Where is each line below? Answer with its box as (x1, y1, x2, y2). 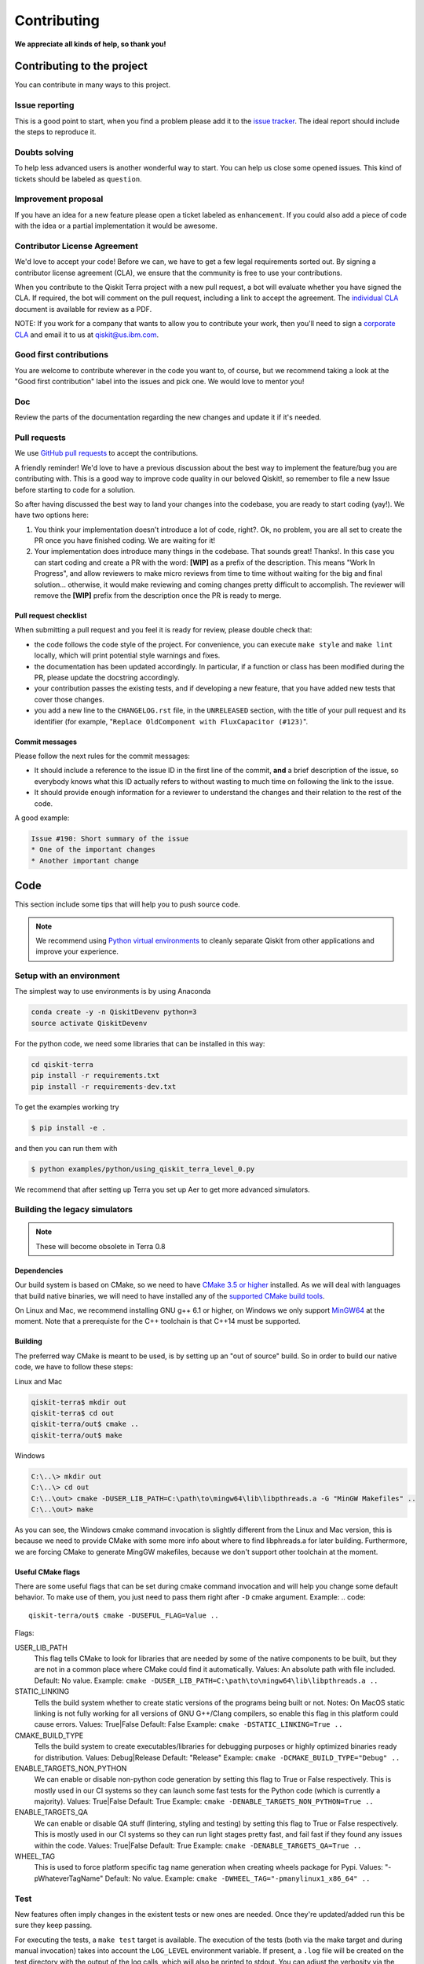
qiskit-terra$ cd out (31, 1409, 115, 1417)
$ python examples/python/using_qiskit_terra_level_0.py (31, 1164, 255, 1174)
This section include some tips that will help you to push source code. (14, 900, 241, 909)
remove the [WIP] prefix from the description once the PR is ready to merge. (34, 591, 282, 600)
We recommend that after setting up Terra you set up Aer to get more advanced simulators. (14, 1185, 310, 1194)
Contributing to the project (14, 60, 148, 73)
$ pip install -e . (31, 1123, 106, 1132)
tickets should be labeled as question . (14, 174, 142, 184)
